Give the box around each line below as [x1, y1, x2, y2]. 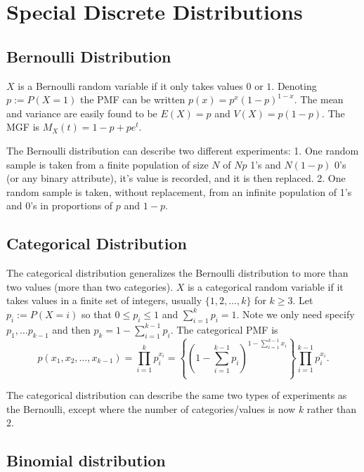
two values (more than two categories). [6, 279, 174, 294]
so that [81, 306, 112, 321]
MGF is [6, 119, 40, 134]
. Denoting [271, 78, 317, 93]
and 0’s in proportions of [6, 198, 113, 213]
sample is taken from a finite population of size [6, 157, 209, 171]
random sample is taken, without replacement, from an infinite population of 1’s [6, 184, 352, 199]
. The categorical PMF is [170, 322, 278, 336]
